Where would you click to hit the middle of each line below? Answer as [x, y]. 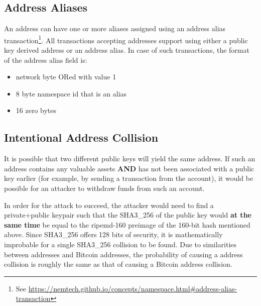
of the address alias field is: [46, 60]
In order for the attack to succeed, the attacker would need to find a [109, 205]
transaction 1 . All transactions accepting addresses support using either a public [126, 39]
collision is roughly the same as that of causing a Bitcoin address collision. [118, 264]
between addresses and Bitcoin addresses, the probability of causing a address [123, 254]
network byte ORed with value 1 [66, 77]
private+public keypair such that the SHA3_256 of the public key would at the [128, 215]
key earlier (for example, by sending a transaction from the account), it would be [129, 178]
